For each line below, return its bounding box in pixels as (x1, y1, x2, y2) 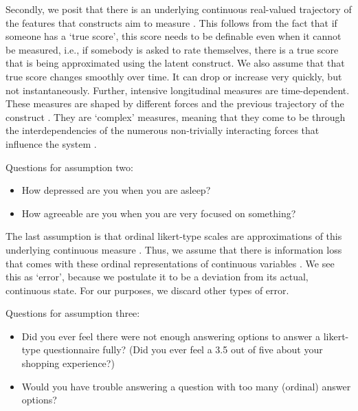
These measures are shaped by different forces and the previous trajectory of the (5, 96, 344, 111)
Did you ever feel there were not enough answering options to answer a (21, 329, 320, 343)
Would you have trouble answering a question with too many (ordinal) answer (21, 379, 351, 393)
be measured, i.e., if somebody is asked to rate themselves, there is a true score (5, 42, 339, 56)
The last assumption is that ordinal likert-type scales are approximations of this (5, 229, 342, 243)
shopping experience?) (21, 356, 115, 370)
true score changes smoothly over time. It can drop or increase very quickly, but (5, 69, 342, 83)
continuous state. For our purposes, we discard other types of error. (5, 282, 289, 297)
